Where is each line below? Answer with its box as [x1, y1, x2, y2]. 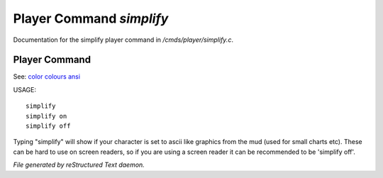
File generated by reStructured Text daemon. [13, 160, 145, 169]
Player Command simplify [13, 11, 169, 26]
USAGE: [13, 85, 37, 94]
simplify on [26, 112, 67, 120]
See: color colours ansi [13, 72, 81, 81]
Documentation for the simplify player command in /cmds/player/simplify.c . [13, 35, 234, 44]
